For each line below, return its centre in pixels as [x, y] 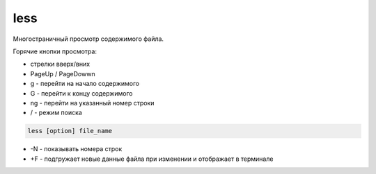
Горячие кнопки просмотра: [55, 51]
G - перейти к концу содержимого [81, 93]
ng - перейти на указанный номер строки [92, 103]
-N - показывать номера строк [76, 149]
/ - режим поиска [56, 113]
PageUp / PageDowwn [63, 73]
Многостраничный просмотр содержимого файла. [88, 39]
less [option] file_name [70, 131]
